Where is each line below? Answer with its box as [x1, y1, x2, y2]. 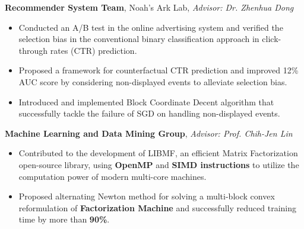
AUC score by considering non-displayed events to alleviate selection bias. [18, 75, 287, 88]
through [18, 44, 48, 56]
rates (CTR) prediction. [50, 44, 137, 56]
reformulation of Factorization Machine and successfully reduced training [18, 201, 296, 214]
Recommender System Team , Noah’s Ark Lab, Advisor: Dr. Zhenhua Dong [5, 1, 294, 13]
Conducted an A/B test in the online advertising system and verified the [18, 21, 283, 33]
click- [262, 33, 281, 45]
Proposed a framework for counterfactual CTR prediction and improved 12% [18, 64, 299, 76]
